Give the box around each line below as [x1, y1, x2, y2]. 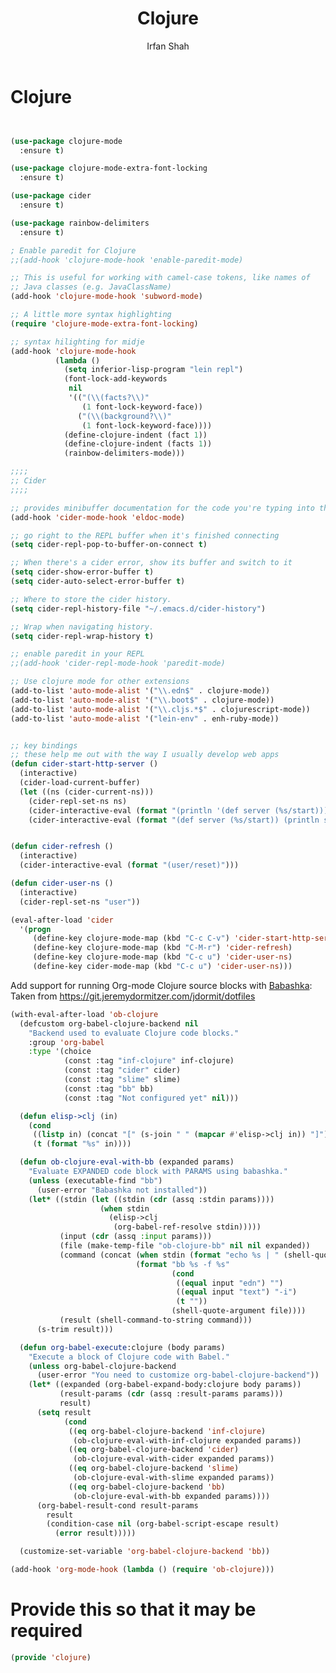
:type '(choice [28, 1047, 92, 1057]
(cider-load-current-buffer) [19, 778, 141, 788]
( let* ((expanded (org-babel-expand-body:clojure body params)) [28, 1380, 302, 1390]
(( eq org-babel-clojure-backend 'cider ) [68, 1445, 240, 1455]
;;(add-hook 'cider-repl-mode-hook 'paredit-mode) [10, 658, 226, 669]
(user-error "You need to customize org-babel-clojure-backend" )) [36, 1370, 320, 1381]
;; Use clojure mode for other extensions [10, 677, 190, 687]
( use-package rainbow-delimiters [10, 218, 150, 228]
